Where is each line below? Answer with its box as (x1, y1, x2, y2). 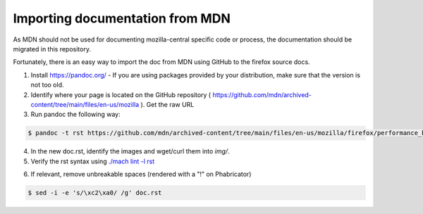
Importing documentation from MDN (13, 11, 231, 26)
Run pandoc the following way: (30, 110, 121, 119)
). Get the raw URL (140, 100, 195, 108)
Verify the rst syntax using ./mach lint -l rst (30, 157, 155, 165)
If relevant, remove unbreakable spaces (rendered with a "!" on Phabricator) (30, 170, 252, 179)
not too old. (30, 81, 64, 89)
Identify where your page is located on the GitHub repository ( (30, 90, 211, 99)
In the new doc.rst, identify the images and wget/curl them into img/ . (30, 147, 230, 156)
